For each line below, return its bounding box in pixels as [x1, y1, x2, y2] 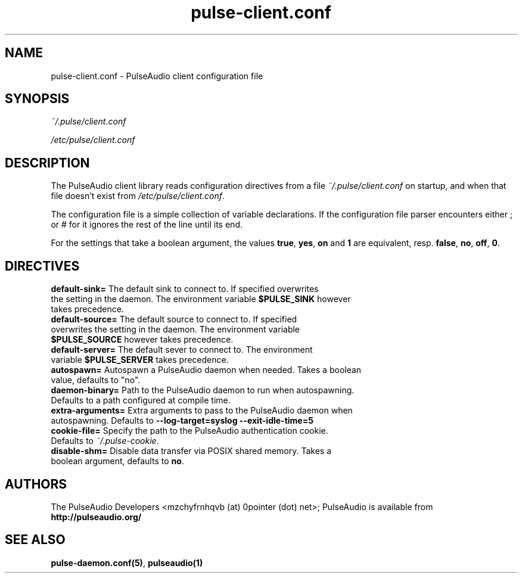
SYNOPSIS [5, 91, 70, 107]
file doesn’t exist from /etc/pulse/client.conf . [51, 191, 225, 201]
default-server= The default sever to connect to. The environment [51, 344, 313, 355]
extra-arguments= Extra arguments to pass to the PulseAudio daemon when [51, 405, 353, 416]
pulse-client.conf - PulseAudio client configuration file [51, 70, 263, 81]
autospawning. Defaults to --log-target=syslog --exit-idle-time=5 [51, 415, 313, 426]
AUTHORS [5, 476, 67, 492]
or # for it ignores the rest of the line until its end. [51, 219, 243, 230]
